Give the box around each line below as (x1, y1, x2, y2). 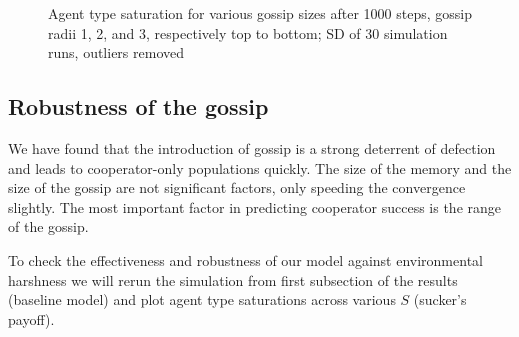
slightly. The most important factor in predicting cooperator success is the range (8, 196, 502, 217)
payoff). (8, 308, 55, 329)
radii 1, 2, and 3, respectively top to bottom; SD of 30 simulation (48, 22, 448, 43)
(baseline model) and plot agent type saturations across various (8, 289, 396, 310)
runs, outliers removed (48, 42, 184, 63)
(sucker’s (413, 289, 467, 310)
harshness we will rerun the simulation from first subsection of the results (8, 269, 458, 290)
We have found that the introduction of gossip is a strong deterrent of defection (8, 137, 496, 158)
